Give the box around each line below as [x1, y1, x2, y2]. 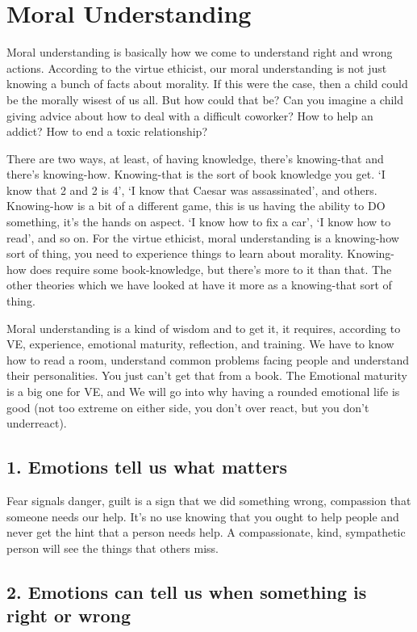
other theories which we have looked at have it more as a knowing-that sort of [6, 276, 392, 293]
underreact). [6, 415, 67, 432]
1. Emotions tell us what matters [6, 454, 288, 479]
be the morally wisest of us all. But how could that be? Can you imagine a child [6, 91, 404, 107]
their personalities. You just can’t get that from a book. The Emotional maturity [6, 367, 407, 384]
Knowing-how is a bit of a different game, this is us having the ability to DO [6, 197, 386, 214]
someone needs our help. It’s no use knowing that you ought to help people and [6, 508, 399, 525]
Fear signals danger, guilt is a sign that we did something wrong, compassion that [6, 491, 411, 508]
